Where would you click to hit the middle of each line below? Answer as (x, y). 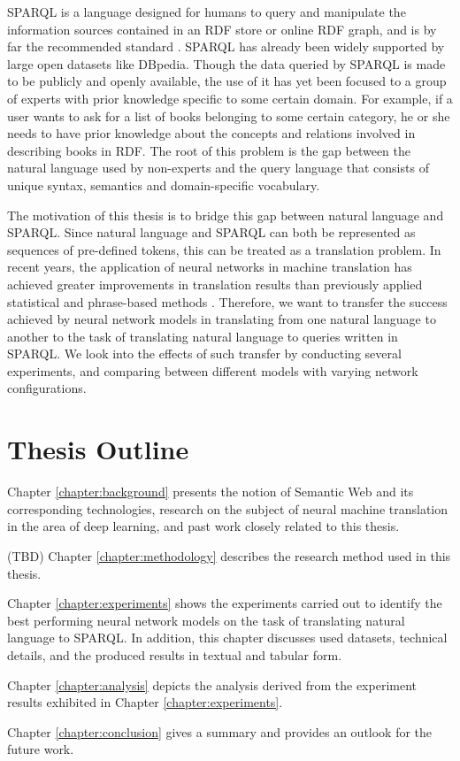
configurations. (47, 388)
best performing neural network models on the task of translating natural (206, 620)
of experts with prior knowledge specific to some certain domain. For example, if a (230, 98)
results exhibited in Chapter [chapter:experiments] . (145, 702)
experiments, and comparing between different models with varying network (213, 370)
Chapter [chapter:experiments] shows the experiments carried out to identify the (225, 603)
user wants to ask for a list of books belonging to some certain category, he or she (229, 115)
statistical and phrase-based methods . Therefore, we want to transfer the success (227, 301)
